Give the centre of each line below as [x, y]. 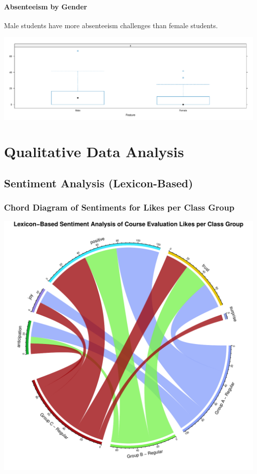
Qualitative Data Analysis [94, 151]
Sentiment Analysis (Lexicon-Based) [99, 183]
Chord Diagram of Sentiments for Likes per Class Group [119, 207]
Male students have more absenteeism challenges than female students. [111, 25]
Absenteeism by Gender [46, 6]
